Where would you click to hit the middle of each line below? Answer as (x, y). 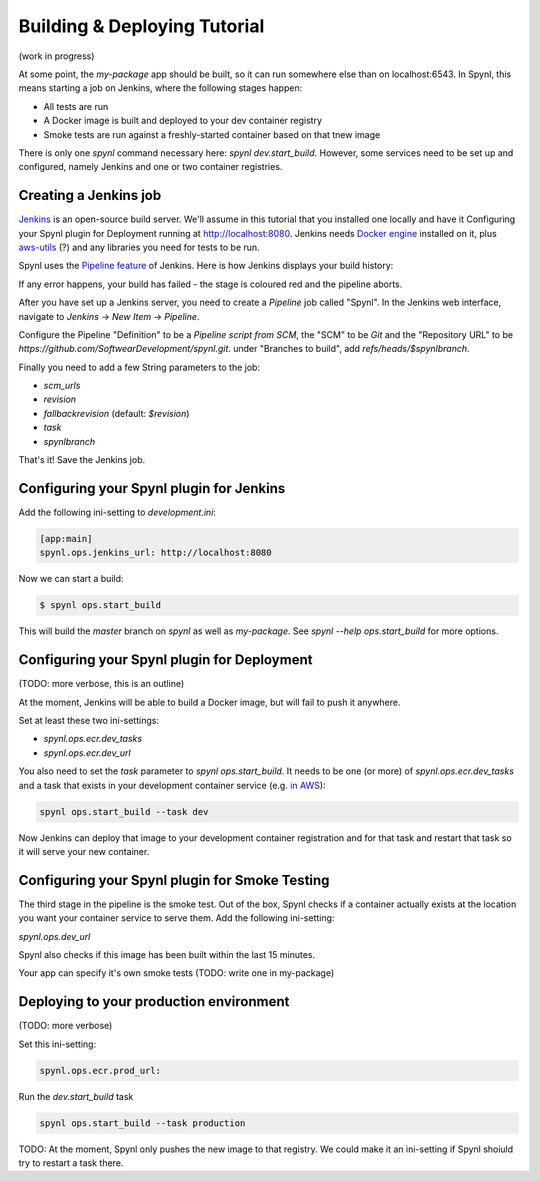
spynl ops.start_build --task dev (124, 811)
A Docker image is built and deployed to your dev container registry (183, 121)
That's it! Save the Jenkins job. (81, 460)
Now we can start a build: (71, 579)
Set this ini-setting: (57, 1044)
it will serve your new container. (84, 851)
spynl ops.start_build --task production (142, 1123)
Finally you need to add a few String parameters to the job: (139, 367)
